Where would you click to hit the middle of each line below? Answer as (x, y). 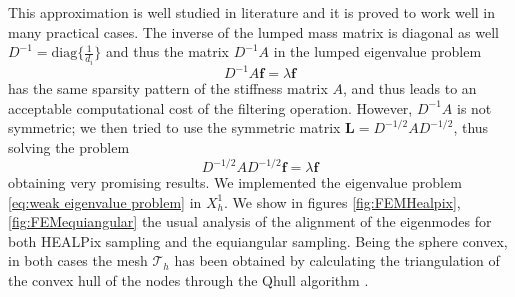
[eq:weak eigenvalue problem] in (105, 201)
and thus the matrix (167, 51)
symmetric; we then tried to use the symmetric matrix (174, 127)
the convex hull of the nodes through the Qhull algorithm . (188, 280)
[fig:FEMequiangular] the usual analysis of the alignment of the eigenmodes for (250, 221)
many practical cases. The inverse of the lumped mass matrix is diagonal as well (253, 31)
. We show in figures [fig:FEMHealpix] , (342, 201)
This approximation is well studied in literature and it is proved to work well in (252, 12)
